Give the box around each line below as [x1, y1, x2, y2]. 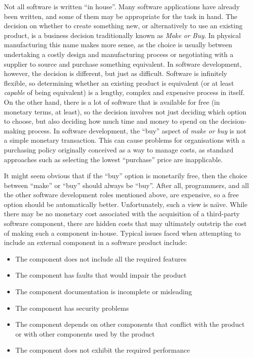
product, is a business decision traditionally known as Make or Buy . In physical [4, 30, 241, 40]
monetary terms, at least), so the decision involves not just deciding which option [4, 106, 247, 116]
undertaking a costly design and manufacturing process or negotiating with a [4, 49, 234, 59]
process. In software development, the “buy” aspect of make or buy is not [28, 125, 247, 135]
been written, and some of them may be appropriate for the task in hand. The [4, 11, 237, 21]
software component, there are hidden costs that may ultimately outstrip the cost [4, 218, 247, 228]
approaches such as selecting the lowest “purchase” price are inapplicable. [4, 154, 223, 164]
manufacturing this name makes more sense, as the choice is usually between [4, 39, 233, 50]
